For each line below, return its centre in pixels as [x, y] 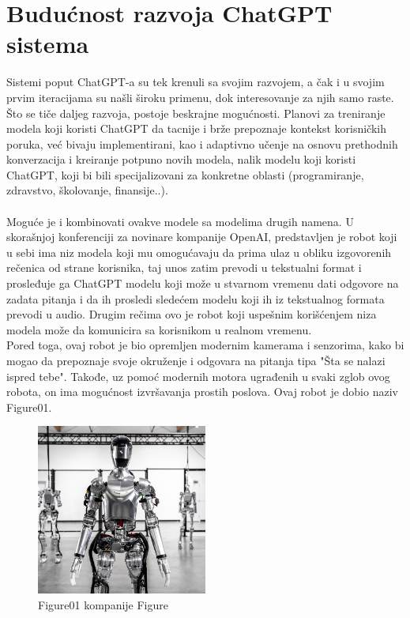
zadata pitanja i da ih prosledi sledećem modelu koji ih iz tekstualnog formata [196, 298]
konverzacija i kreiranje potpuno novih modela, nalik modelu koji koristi [181, 159]
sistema [48, 44]
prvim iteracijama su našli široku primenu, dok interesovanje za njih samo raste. [200, 97]
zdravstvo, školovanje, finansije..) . [87, 190]
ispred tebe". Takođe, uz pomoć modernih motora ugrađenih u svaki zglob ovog [198, 376]
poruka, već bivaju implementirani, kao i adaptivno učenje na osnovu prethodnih [202, 143]
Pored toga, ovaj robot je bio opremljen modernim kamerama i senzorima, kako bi [205, 345]
